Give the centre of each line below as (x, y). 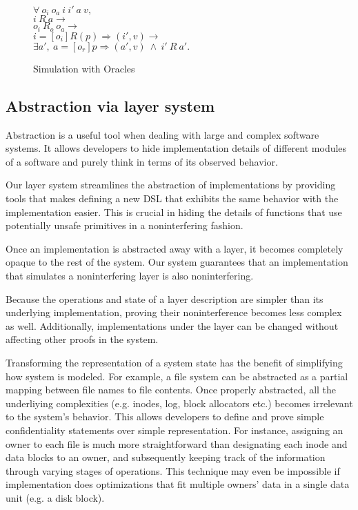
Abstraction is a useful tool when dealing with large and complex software (162, 134)
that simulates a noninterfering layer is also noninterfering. (130, 276)
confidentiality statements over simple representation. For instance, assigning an (175, 430)
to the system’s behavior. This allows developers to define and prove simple (165, 416)
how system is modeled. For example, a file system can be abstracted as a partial (177, 376)
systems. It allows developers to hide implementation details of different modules (176, 148)
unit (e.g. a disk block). (55, 497)
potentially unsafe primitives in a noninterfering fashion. (125, 225)
